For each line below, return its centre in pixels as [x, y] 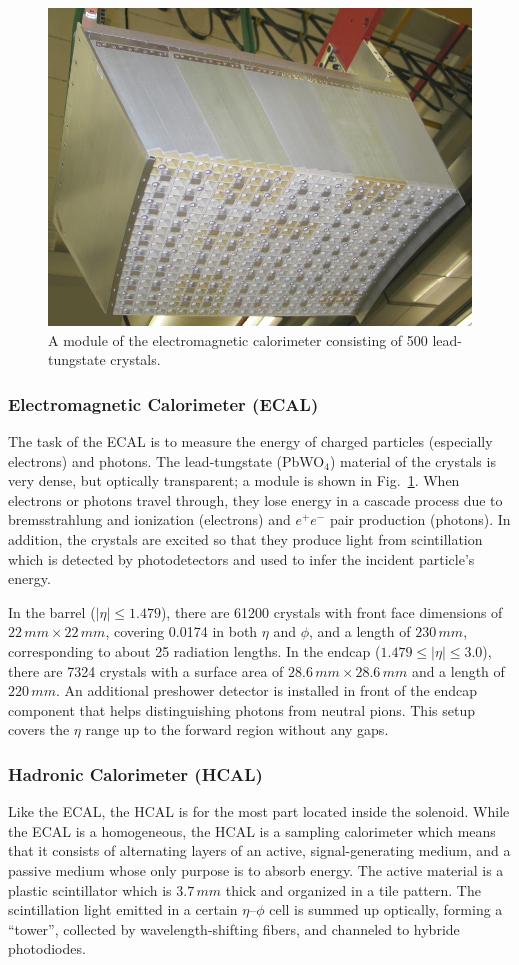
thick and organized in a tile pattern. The [353, 889]
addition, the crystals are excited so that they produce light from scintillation [245, 538]
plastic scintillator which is [90, 889]
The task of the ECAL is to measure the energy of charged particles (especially [250, 441]
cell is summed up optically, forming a [386, 909]
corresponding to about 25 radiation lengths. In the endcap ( [194, 650]
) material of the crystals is [412, 460]
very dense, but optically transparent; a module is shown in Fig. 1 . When [234, 480]
